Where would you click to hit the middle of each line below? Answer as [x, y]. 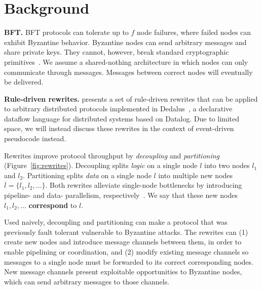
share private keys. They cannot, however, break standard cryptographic [117, 52]
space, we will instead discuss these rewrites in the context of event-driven [119, 128]
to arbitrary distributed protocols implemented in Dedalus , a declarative [118, 109]
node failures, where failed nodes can [194, 32]
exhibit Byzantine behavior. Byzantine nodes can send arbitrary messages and [125, 42]
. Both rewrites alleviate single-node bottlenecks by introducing [144, 185]
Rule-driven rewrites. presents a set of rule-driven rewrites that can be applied [131, 98]
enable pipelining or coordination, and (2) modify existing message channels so [126, 252]
